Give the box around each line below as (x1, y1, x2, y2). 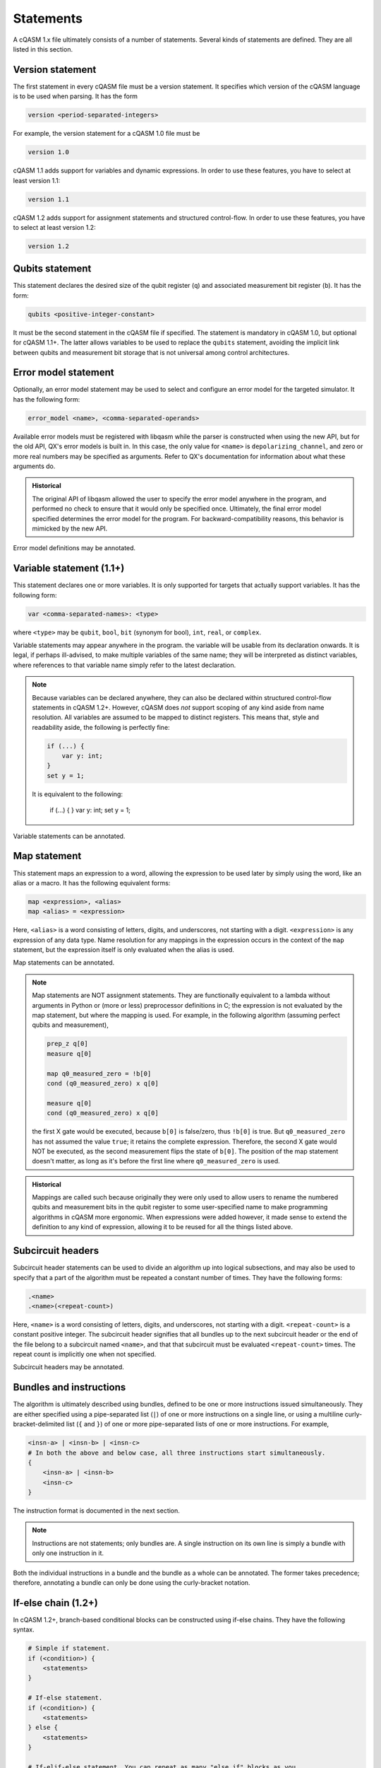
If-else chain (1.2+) (13, 1597, 98, 1609)
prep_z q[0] (47, 1040, 88, 1048)
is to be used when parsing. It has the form (13, 92, 138, 100)
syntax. (13, 1625, 35, 1634)
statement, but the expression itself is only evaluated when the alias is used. (13, 946, 234, 954)
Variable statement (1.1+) (13, 562, 125, 574)
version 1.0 (28, 149, 70, 156)
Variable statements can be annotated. (13, 832, 126, 840)
